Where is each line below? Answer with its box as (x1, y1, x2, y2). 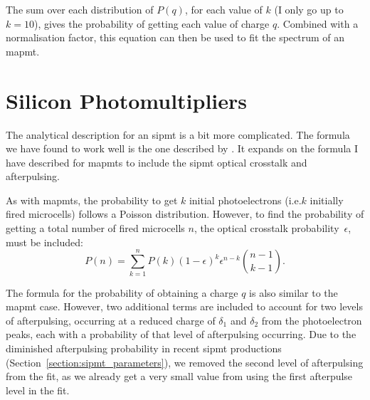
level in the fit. (6, 382, 70, 397)
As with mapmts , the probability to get (6, 192, 178, 207)
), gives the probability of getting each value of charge (33, 16, 270, 31)
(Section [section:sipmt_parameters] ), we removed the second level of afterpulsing (6, 354, 364, 369)
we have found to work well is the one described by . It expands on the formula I (6, 141, 358, 156)
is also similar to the (249, 285, 338, 300)
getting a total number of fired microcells (6, 221, 185, 236)
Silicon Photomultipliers (6, 85, 248, 115)
